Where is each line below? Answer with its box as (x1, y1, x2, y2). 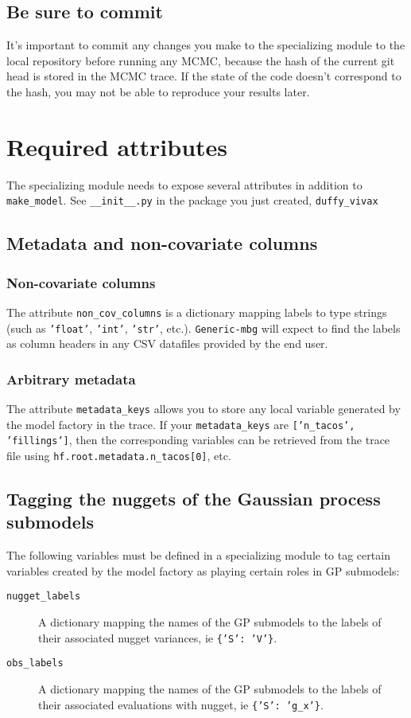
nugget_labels (6, 591, 81, 603)
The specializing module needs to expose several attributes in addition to (6, 176, 363, 193)
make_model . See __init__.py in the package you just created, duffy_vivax (6, 192, 378, 209)
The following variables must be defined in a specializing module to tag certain (6, 547, 390, 564)
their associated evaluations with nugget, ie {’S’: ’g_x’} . (38, 696, 324, 712)
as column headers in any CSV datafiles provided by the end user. (6, 335, 328, 352)
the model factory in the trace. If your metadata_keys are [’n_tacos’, (6, 416, 355, 432)
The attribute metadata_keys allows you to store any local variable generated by (6, 400, 401, 417)
